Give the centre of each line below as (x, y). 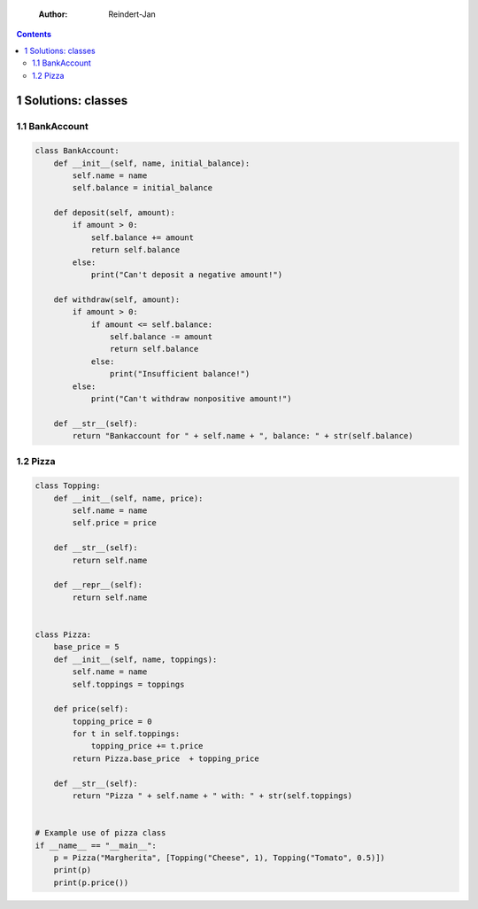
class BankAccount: (77, 151)
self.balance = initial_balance (142, 188)
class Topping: (68, 486)
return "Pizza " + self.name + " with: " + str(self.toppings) (212, 796)
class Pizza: (63, 634)
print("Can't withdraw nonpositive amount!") (191, 398)
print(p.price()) (91, 882)
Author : (53, 14)
